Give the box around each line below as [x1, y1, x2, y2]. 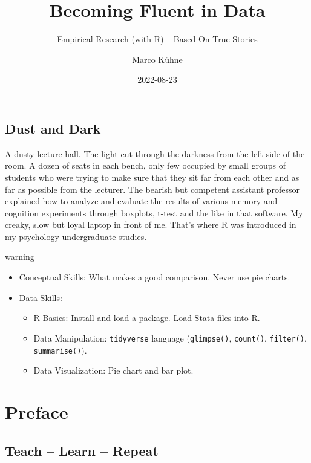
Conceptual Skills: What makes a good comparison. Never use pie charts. [19, 271, 290, 283]
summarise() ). [33, 343, 87, 356]
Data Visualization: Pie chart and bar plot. [33, 364, 194, 377]
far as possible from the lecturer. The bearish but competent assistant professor [5, 183, 300, 195]
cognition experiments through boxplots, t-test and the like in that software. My [5, 206, 303, 219]
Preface [5, 399, 68, 424]
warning [5, 250, 34, 263]
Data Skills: [19, 291, 62, 303]
